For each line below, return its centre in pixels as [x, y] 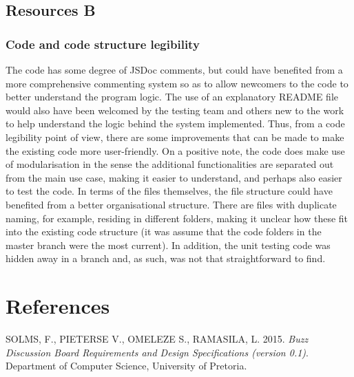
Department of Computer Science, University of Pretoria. [126, 366]
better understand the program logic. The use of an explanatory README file [172, 97]
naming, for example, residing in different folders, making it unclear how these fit [177, 218]
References [58, 306]
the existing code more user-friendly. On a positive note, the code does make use [175, 150]
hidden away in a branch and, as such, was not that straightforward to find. [166, 258]
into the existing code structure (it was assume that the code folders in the [164, 231]
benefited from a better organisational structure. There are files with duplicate [171, 204]
